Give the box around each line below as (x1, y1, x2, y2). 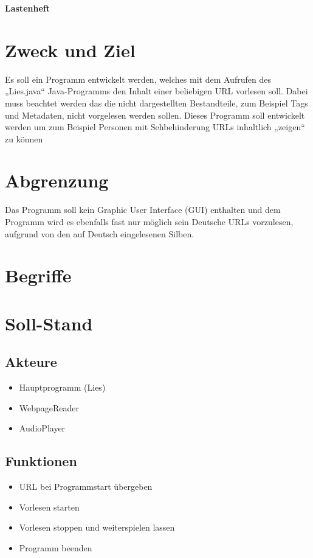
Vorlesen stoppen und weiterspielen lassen (19, 521, 175, 534)
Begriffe (5, 263, 72, 288)
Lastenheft (5, 2, 50, 14)
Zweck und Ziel (5, 37, 136, 62)
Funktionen (5, 452, 77, 470)
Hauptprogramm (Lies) (19, 381, 106, 394)
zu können (5, 132, 43, 145)
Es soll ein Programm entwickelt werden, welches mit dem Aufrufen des (5, 72, 271, 85)
